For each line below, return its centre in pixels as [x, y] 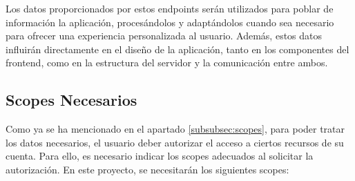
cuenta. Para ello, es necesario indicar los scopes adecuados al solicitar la [160, 156]
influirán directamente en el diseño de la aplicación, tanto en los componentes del [177, 49]
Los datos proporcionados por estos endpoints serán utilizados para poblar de [170, 8]
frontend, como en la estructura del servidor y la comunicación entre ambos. [167, 63]
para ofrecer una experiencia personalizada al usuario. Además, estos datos [164, 36]
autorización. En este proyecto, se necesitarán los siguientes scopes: [147, 169]
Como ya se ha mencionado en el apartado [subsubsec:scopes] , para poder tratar [175, 129]
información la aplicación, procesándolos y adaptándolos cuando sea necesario [170, 22]
